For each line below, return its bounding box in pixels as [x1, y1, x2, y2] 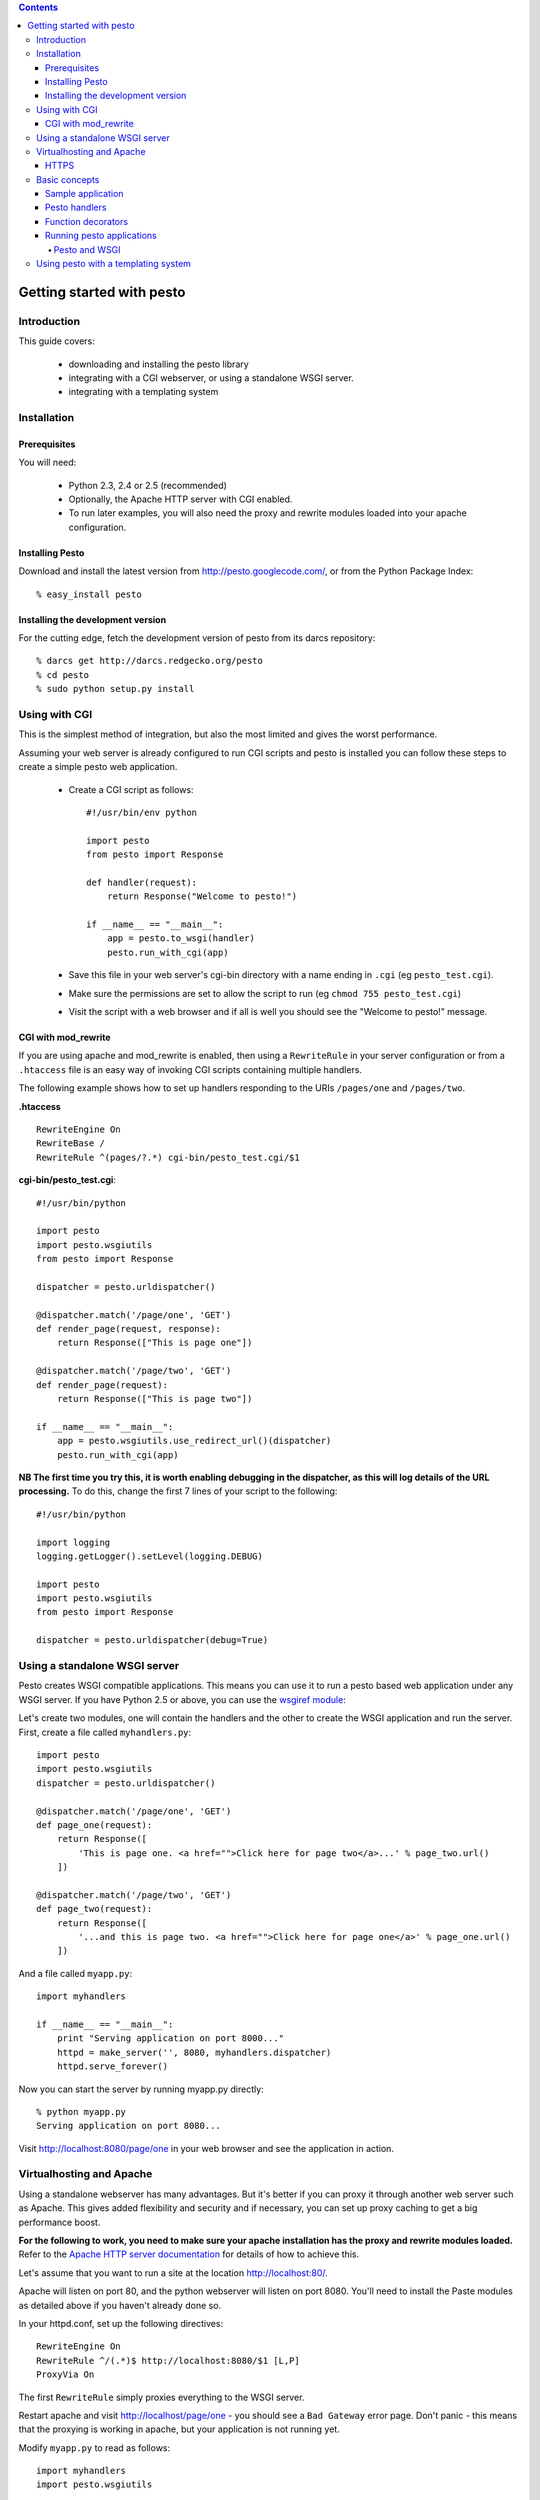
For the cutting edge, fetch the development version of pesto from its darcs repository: [18, 632, 376, 644]
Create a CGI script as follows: [68, 783, 194, 795]
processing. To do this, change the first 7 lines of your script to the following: [18, 1485, 338, 1497]
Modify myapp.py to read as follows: [18, 2441, 171, 2454]
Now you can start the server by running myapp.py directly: [18, 2083, 264, 2095]
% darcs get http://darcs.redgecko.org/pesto [36, 655, 264, 667]
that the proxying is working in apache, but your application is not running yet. [18, 2423, 340, 2435]
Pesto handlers [45, 201, 107, 214]
